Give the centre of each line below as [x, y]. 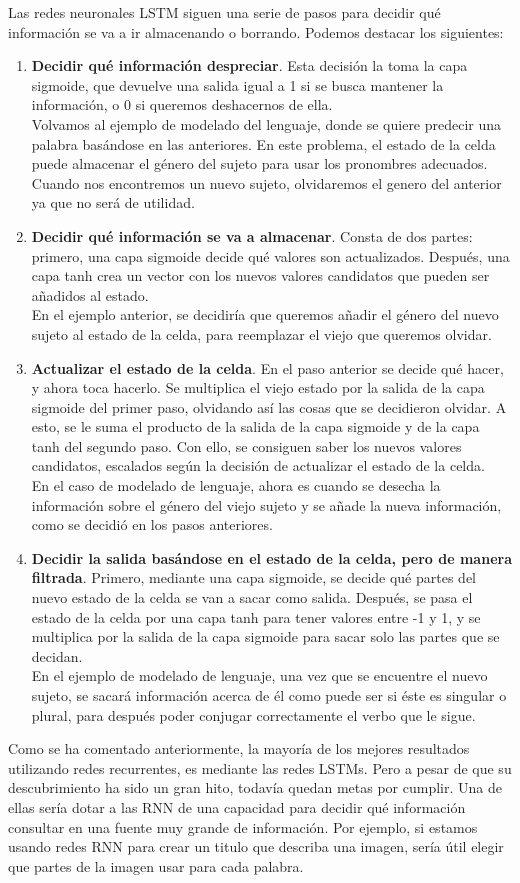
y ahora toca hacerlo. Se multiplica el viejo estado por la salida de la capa [258, 387]
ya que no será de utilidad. [113, 202]
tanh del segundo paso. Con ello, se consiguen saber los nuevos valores [246, 445]
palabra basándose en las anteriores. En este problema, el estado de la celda [263, 143]
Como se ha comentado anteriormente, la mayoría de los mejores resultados [239, 748]
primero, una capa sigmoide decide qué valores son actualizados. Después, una [270, 255]
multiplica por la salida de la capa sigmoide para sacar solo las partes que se [265, 636]
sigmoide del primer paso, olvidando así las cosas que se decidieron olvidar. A [269, 406]
